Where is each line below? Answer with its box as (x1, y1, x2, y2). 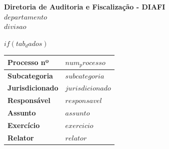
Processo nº (7, 57, 49, 67)
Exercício (7, 119, 40, 130)
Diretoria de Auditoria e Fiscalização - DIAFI (4, 1, 165, 11)
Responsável (7, 95, 50, 105)
